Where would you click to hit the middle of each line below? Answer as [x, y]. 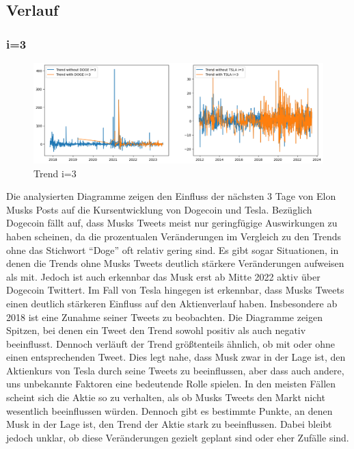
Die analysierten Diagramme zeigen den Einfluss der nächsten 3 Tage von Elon [171, 196]
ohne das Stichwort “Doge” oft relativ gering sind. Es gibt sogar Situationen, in [173, 249]
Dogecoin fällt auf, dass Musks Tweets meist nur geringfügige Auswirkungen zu [172, 223]
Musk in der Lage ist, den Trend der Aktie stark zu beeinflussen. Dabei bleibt [169, 424]
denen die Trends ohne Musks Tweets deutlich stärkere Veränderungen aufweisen [175, 263]
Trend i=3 [55, 173]
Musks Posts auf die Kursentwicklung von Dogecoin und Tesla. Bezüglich [159, 209]
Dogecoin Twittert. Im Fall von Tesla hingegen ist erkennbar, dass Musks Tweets [175, 290]
